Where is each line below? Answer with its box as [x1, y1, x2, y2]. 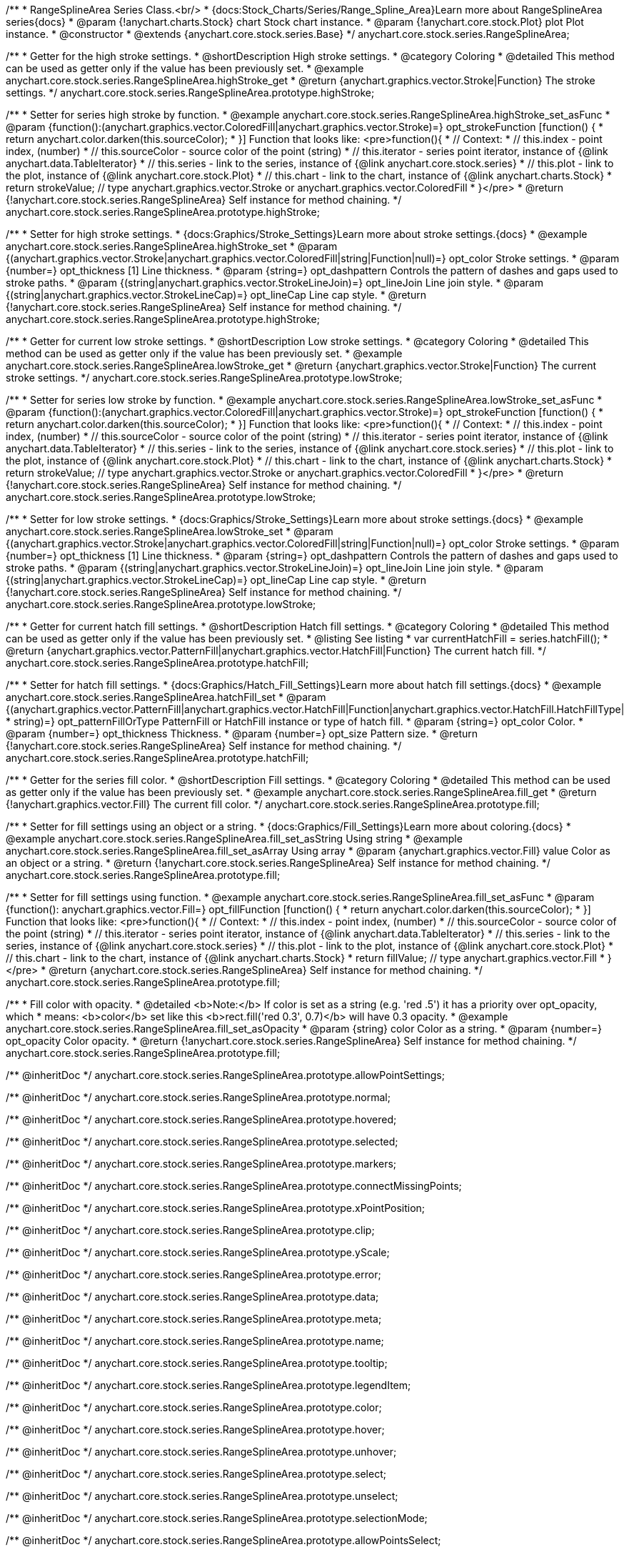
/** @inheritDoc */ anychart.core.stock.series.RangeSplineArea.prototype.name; [6, 1335, 384, 1347]
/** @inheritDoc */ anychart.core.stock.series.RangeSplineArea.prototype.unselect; [6, 1490, 398, 1502]
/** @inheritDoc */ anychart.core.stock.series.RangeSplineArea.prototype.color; [6, 1401, 382, 1413]
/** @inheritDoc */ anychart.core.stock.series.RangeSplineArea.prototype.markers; [6, 1158, 397, 1170]
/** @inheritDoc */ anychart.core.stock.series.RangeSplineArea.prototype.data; [6, 1290, 379, 1303]
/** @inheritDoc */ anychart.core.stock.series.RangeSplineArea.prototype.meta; [6, 1313, 382, 1325]
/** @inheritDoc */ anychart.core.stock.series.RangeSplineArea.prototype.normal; [6, 1091, 391, 1103]
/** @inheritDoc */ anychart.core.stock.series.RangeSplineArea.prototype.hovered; [6, 1113, 397, 1125]
